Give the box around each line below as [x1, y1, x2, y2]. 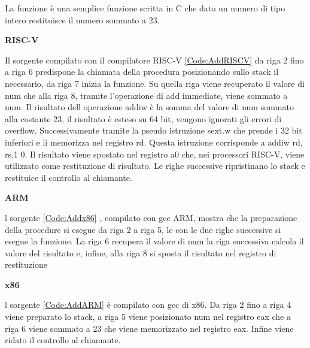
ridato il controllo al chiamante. [5, 334, 121, 346]
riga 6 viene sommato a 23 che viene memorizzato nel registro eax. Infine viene [5, 322, 294, 334]
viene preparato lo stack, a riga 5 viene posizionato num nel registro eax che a [5, 310, 291, 323]
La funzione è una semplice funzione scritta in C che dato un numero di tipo [5, 2, 285, 14]
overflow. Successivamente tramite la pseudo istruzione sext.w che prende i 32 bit [5, 124, 302, 137]
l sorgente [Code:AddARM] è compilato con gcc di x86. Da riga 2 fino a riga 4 [5, 298, 291, 311]
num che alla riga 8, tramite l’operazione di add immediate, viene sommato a [5, 89, 288, 101]
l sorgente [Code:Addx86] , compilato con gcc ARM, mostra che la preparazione [5, 211, 297, 223]
